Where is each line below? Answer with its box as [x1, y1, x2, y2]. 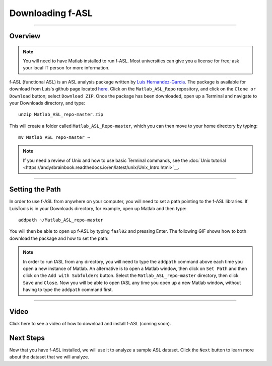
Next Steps [9, 333, 45, 342]
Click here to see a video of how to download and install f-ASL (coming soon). [9, 320, 171, 326]
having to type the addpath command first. [23, 287, 113, 293]
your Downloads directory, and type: [9, 100, 85, 106]
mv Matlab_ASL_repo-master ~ [18, 135, 90, 140]
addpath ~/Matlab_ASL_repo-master [18, 217, 103, 223]
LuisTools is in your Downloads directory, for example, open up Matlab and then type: [9, 205, 186, 211]
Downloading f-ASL [9, 8, 93, 19]
